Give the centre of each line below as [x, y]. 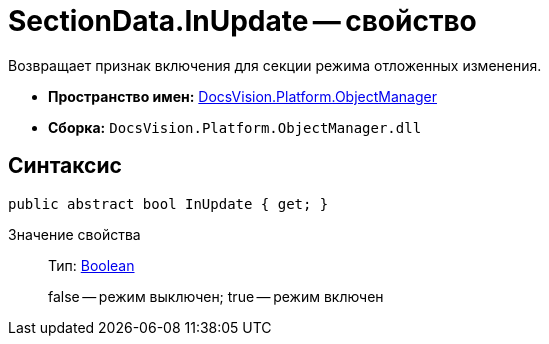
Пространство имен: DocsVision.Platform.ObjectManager [242, 96]
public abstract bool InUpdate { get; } [168, 203]
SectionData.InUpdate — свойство [242, 21]
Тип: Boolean [91, 265]
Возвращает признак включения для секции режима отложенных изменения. [275, 65]
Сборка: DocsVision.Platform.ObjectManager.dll [235, 127]
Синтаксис [65, 166]
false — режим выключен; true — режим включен [216, 296]
